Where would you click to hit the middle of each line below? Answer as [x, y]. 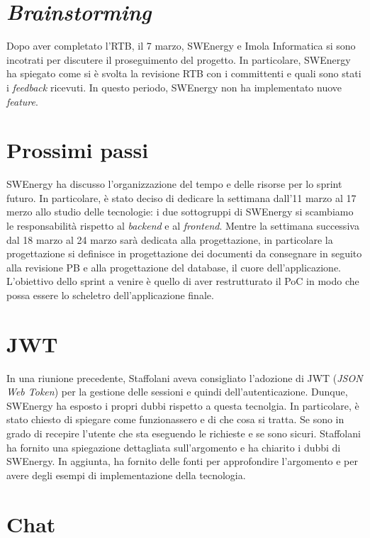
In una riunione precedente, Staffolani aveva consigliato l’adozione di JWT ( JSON [185, 377]
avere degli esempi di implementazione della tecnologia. [126, 475]
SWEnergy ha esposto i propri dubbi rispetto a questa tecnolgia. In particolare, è [183, 405]
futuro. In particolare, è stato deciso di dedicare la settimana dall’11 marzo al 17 [181, 197]
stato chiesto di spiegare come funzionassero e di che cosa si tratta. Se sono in [175, 419]
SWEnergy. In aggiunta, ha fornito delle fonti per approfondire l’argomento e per [183, 461]
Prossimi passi [78, 150]
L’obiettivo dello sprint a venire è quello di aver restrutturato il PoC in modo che [183, 281]
